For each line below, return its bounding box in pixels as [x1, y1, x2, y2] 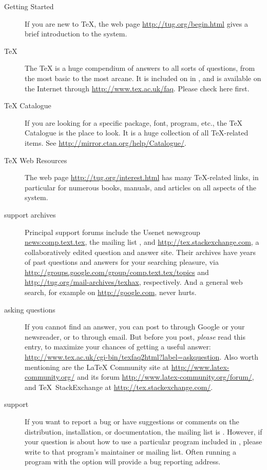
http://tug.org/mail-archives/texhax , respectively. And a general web [25, 277, 243, 287]
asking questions [4, 304, 55, 315]
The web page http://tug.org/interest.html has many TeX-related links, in [25, 172, 259, 183]
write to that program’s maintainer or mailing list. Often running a [25, 446, 236, 457]
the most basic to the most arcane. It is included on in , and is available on [25, 72, 261, 83]
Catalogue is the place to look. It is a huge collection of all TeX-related [25, 127, 249, 138]
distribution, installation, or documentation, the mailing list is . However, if [25, 426, 262, 437]
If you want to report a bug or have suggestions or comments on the [25, 416, 239, 426]
